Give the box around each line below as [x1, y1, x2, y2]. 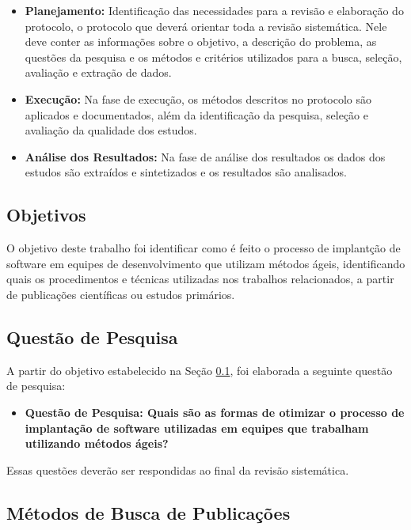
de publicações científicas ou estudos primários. [6, 286, 235, 302]
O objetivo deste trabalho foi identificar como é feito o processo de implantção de [6, 240, 401, 256]
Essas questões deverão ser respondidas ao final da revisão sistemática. [6, 461, 349, 478]
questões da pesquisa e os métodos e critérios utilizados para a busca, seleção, [25, 48, 402, 65]
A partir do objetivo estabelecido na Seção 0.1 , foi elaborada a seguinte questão [6, 362, 393, 378]
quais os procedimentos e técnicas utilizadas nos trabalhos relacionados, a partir [6, 271, 394, 287]
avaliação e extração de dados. [25, 64, 172, 81]
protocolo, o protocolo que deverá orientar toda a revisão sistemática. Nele [25, 17, 387, 34]
